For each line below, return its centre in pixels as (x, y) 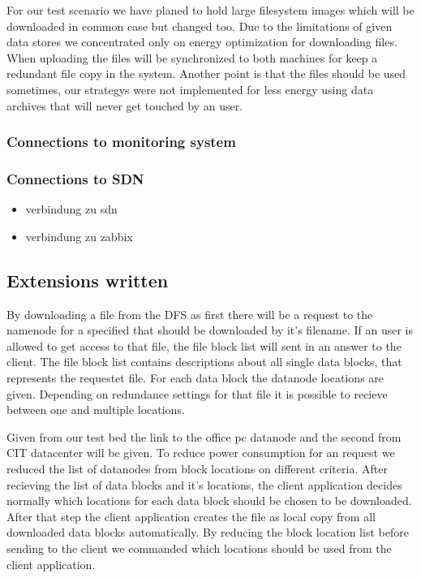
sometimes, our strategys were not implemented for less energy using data (190, 89)
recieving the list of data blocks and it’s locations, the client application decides (204, 484)
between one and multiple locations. (96, 410)
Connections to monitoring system (121, 142)
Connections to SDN (75, 178)
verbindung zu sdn (71, 209)
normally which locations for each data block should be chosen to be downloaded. (209, 500)
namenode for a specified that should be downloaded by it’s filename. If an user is (210, 330)
